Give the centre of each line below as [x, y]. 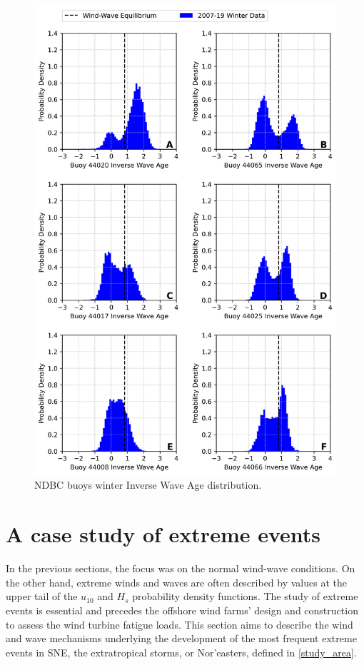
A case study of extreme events [163, 534]
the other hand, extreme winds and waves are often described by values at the [176, 582]
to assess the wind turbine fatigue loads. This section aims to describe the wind [180, 624]
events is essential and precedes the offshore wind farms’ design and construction [182, 610]
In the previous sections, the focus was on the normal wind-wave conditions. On [181, 568]
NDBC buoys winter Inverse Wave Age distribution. [148, 485]
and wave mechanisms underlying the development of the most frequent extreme [181, 638]
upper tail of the [42, 596]
